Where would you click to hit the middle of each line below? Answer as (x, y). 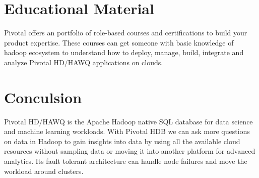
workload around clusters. (44, 171)
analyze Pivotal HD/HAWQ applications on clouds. (84, 62)
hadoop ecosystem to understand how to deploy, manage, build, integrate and (124, 52)
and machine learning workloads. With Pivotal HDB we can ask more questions (127, 131)
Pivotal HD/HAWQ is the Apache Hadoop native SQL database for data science (128, 121)
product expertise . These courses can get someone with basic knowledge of (119, 42)
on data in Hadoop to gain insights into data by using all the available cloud (122, 141)
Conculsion (43, 97)
